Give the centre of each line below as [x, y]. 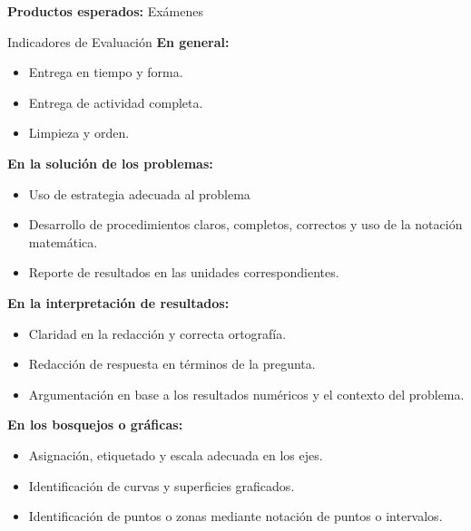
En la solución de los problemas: [110, 163]
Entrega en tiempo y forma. [106, 72]
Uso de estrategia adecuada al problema [139, 193]
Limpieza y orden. [79, 133]
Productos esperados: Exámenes [105, 11]
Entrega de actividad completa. [116, 102]
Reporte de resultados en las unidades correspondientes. [184, 272]
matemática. [63, 241]
